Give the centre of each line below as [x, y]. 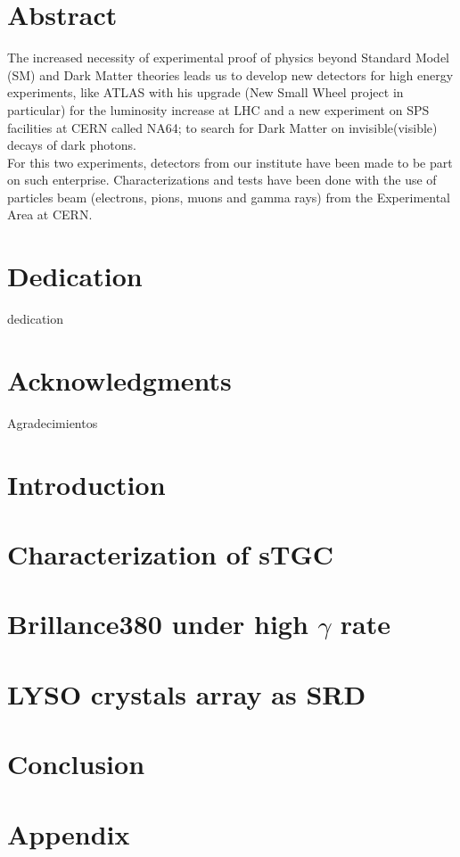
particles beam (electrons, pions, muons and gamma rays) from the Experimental [229, 197]
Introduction [86, 484]
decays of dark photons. [72, 145]
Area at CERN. [50, 214]
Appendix [69, 833]
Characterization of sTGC [170, 554]
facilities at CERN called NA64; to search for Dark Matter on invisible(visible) [222, 127]
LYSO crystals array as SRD [187, 693]
